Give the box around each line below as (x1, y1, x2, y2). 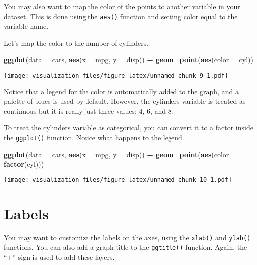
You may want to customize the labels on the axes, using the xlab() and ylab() (4, 232, 251, 242)
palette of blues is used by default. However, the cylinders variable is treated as (4, 96, 246, 106)
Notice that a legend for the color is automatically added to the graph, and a (4, 86, 239, 96)
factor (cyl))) (4, 159, 44, 169)
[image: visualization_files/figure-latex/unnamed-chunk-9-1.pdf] (4, 72, 229, 80)
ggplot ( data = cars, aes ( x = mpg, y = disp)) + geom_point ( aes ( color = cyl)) (4, 54, 253, 65)
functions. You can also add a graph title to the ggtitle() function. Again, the (4, 242, 247, 252)
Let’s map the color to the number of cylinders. (4, 37, 149, 48)
